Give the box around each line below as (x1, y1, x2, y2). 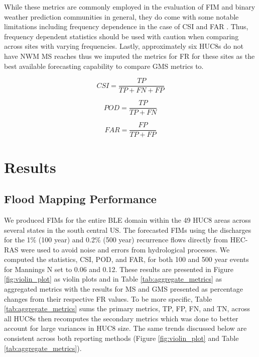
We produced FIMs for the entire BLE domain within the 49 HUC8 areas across (4, 214, 251, 225)
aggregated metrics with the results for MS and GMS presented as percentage (4, 284, 243, 294)
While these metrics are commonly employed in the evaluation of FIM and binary (4, 2, 255, 12)
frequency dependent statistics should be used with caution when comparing (4, 31, 239, 41)
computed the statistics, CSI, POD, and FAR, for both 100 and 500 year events (4, 254, 249, 264)
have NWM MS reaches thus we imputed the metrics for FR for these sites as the (4, 50, 255, 61)
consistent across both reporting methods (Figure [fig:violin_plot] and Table (4, 333, 239, 343)
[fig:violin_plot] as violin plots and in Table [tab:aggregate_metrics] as (4, 274, 222, 284)
